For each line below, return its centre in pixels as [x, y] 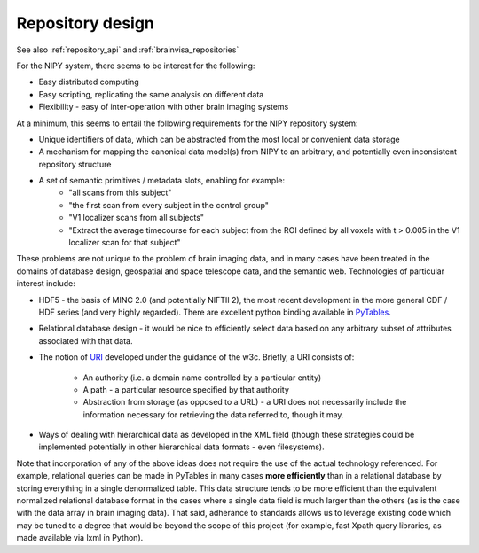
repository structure [75, 164]
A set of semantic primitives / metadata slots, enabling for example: [162, 181]
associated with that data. [86, 340]
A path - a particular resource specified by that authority [186, 389]
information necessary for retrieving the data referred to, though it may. [213, 414]
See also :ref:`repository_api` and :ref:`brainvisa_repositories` [128, 50]
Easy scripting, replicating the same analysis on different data [151, 94]
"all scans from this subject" [120, 193]
